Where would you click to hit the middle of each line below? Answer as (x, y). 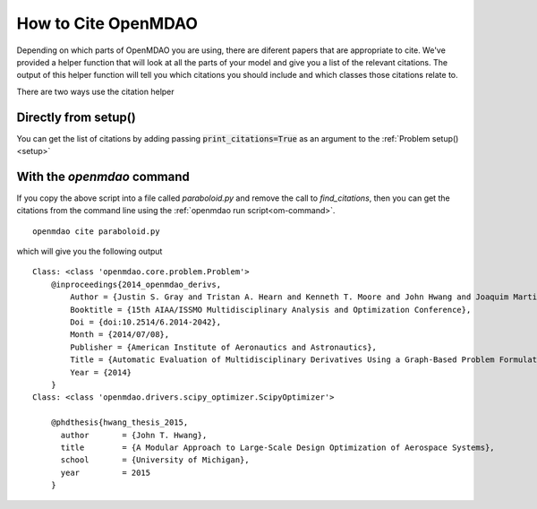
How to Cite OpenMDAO (107, 23)
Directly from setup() (76, 117)
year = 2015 (106, 472)
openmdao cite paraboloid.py (96, 231)
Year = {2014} (101, 372)
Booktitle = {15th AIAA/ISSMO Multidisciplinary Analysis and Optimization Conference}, (271, 310)
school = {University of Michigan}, (155, 460)
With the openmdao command (103, 176)
